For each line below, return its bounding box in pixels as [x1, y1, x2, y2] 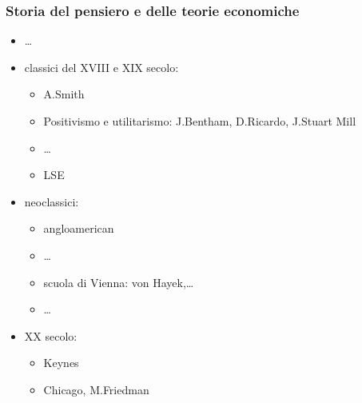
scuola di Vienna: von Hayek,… [43, 273, 194, 290]
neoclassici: [24, 193, 79, 209]
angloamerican [43, 220, 114, 237]
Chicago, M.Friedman [43, 381, 149, 397]
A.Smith [43, 86, 85, 102]
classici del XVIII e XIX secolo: [24, 58, 179, 75]
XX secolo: [24, 327, 78, 344]
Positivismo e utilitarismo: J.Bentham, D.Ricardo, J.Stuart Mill [43, 113, 356, 129]
